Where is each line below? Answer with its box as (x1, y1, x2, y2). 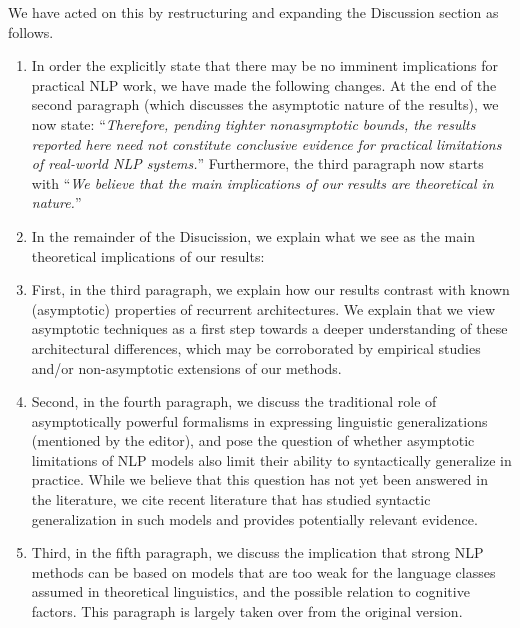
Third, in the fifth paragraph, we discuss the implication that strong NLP (31, 542, 484, 563)
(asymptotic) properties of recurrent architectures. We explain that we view (31, 298, 496, 319)
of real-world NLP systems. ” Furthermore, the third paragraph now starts (31, 153, 484, 174)
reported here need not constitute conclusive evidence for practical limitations (31, 133, 502, 154)
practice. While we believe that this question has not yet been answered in (31, 469, 488, 490)
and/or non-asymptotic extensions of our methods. (31, 357, 342, 378)
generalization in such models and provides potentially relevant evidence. (31, 508, 478, 529)
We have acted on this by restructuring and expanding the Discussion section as (8, 2, 499, 22)
